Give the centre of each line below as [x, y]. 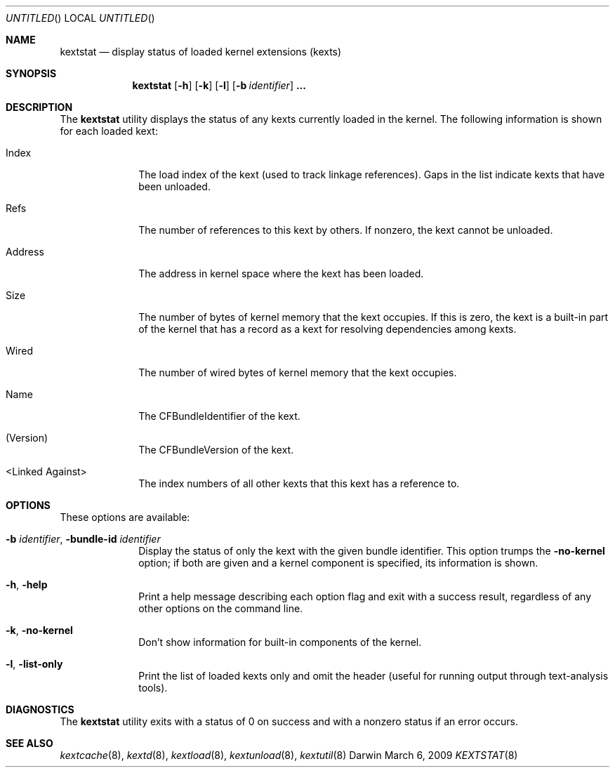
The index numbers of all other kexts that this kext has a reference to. [299, 483]
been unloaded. [174, 186]
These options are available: [125, 517]
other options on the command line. [221, 608]
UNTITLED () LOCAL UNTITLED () [80, 18]
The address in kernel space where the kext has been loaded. [281, 273]
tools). [153, 688]
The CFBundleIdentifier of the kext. [219, 416]
